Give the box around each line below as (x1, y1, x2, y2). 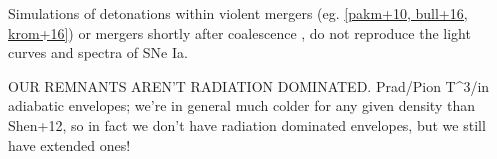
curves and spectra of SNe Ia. (8, 42, 188, 63)
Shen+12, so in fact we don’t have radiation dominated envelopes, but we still (8, 114, 486, 135)
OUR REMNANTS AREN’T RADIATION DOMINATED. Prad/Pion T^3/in (8, 75, 490, 96)
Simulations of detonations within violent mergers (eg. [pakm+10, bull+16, (8, 3, 468, 23)
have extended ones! (8, 134, 131, 155)
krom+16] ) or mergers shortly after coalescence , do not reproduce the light (8, 22, 471, 43)
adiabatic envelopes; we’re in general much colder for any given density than (8, 95, 475, 116)
